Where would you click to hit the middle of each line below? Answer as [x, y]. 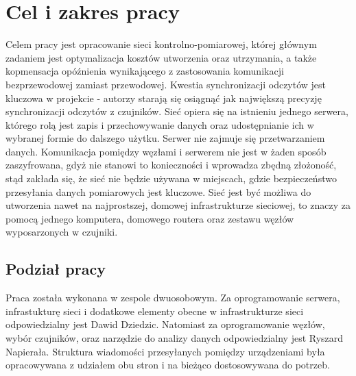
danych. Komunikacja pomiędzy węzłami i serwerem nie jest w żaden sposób [166, 151]
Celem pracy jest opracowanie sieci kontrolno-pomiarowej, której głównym [161, 44]
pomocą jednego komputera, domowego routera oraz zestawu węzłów [150, 218]
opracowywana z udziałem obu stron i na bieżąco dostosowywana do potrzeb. [168, 365]
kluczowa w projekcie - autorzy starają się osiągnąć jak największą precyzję [164, 98]
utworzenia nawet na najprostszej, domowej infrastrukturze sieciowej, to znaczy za [178, 205]
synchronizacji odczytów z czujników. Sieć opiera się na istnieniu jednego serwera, [177, 111]
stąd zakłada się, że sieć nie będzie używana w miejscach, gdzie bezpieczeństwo [171, 178]
